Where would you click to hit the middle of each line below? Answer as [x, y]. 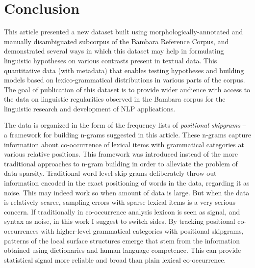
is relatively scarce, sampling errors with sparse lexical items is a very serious [120, 202]
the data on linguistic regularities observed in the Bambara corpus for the [115, 99]
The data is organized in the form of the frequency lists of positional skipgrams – [125, 125]
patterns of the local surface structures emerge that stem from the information [122, 240]
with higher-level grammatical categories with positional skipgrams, [142, 231]
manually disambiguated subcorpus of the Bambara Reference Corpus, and [116, 41]
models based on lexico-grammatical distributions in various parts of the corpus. [125, 80]
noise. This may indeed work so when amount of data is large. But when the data [127, 192]
